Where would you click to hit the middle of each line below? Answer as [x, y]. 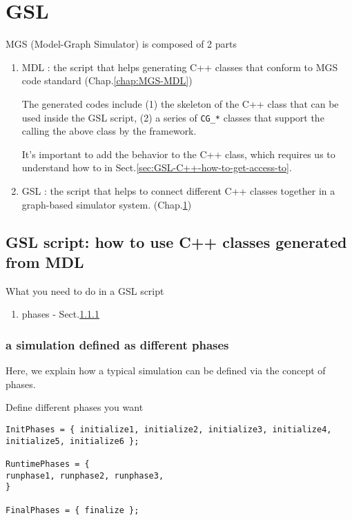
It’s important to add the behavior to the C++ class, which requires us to [178, 154]
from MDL [45, 261]
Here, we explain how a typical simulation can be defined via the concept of [166, 370]
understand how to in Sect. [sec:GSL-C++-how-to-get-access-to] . [157, 167]
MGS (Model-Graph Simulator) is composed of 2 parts [121, 44]
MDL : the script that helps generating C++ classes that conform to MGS [180, 67]
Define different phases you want [75, 407]
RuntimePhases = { [48, 464]
